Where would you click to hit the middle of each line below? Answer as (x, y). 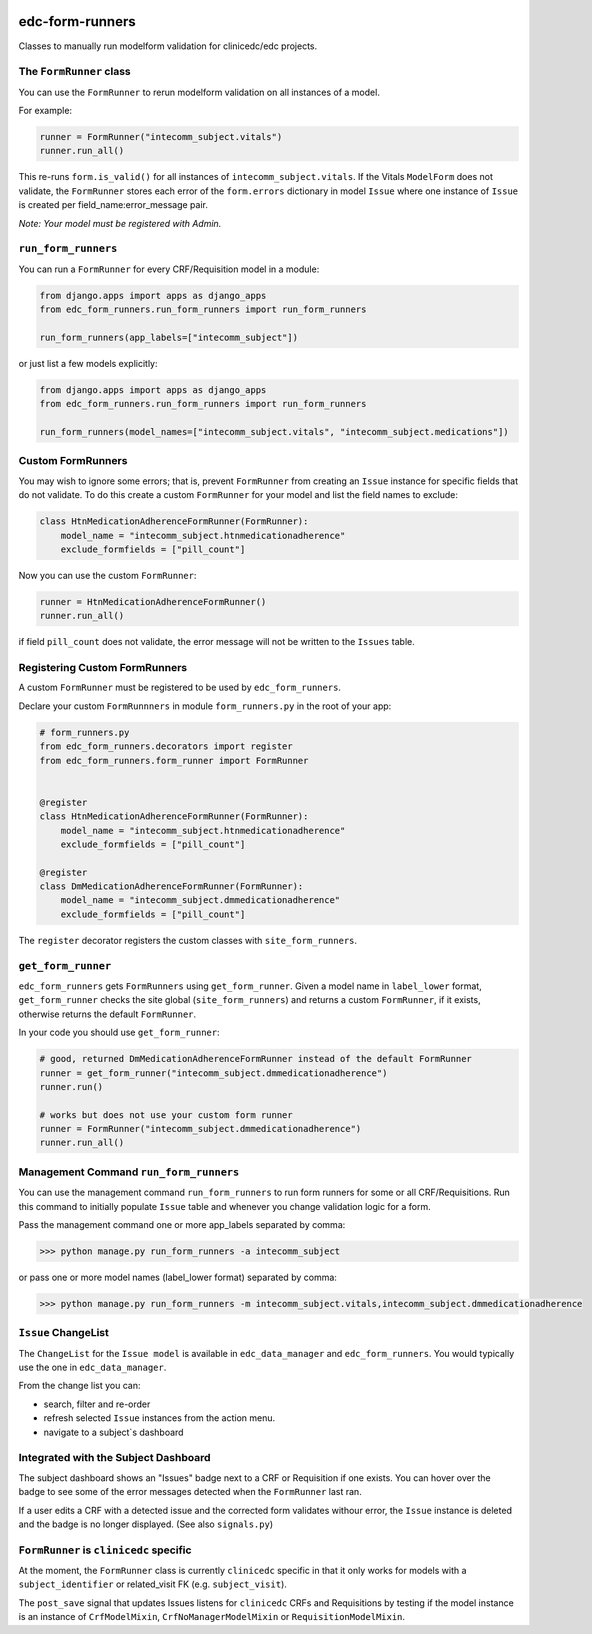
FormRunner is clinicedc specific (105, 1550)
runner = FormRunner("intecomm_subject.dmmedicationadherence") (200, 1129)
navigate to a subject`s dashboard (113, 1432)
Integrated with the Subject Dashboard (114, 1458)
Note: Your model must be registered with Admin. (120, 223)
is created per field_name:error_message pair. (113, 205)
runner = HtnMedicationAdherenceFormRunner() (153, 601)
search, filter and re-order (97, 1404)
